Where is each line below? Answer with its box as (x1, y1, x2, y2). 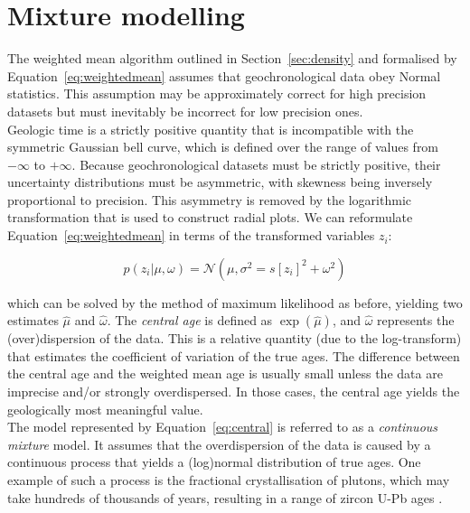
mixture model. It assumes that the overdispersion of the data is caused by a (7, 434, 431, 453)
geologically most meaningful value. (7, 399, 203, 418)
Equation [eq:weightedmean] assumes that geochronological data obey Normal (7, 66, 441, 85)
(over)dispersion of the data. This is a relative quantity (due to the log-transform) (7, 329, 462, 348)
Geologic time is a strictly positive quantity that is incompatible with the (7, 119, 414, 138)
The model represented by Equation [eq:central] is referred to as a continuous (7, 417, 438, 436)
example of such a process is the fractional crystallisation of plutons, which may (7, 471, 450, 489)
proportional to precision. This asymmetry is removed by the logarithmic (7, 190, 411, 209)
